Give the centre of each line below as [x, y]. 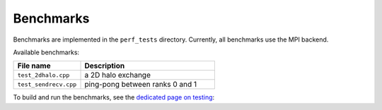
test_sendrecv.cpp [47, 84]
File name [34, 66]
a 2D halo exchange [118, 75]
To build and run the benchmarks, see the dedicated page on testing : [114, 97]
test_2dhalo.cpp [44, 75]
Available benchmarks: [46, 52]
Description [105, 66]
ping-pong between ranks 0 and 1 [141, 85]
